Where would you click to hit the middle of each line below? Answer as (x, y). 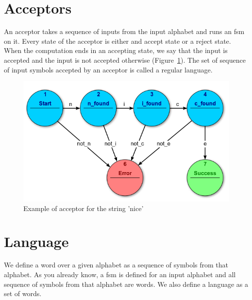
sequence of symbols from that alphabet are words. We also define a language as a (126, 284)
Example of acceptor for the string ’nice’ (84, 208)
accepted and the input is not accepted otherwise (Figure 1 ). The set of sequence (125, 60)
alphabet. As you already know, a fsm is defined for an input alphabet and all (120, 274)
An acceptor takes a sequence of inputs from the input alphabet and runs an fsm (124, 31)
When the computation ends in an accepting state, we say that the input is (116, 50)
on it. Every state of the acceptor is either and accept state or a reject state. (118, 41)
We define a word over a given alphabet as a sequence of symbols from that (116, 265)
